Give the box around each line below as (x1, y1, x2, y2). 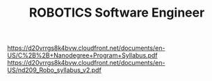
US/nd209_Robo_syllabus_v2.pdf (7, 66, 102, 74)
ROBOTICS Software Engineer (28, 5, 205, 21)
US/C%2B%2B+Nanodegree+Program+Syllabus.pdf (7, 51, 158, 60)
